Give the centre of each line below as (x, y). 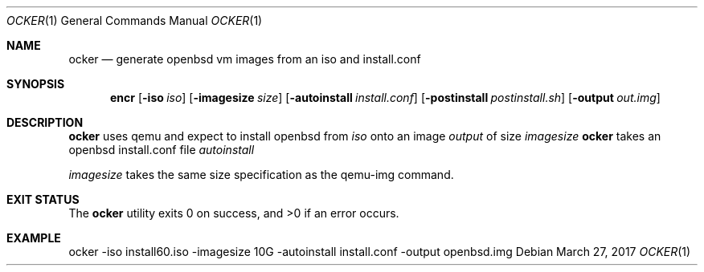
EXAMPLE (34, 238)
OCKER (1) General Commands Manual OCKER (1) (135, 20)
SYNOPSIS (36, 84)
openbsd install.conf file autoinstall (162, 150)
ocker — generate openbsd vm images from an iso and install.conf (245, 59)
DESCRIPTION (45, 122)
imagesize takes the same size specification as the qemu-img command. (261, 175)
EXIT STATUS (43, 199)
